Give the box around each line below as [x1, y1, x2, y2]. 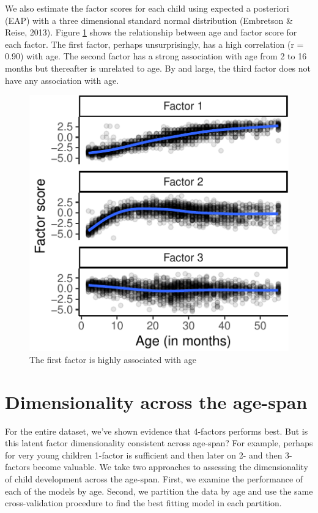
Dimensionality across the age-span [5, 389, 308, 414]
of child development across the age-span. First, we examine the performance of [5, 473, 303, 485]
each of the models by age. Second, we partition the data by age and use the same [5, 484, 313, 497]
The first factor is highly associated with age [29, 353, 196, 365]
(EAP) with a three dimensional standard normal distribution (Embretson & [5, 13, 293, 26]
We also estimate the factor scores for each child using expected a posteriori [5, 2, 289, 14]
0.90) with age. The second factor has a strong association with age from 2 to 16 [5, 50, 307, 62]
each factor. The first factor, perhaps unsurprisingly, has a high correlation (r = [5, 37, 304, 50]
